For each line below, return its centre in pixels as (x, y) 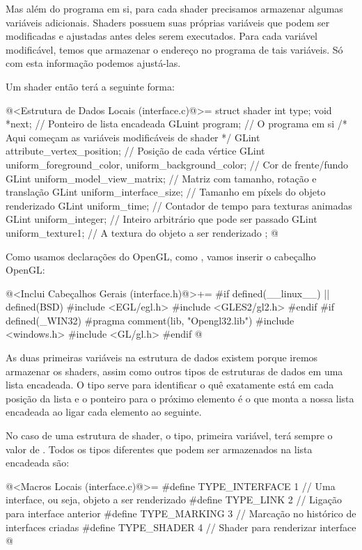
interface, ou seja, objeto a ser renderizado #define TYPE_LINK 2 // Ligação (174, 500)
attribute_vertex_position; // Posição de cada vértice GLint (135, 151)
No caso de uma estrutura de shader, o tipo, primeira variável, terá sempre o (169, 435)
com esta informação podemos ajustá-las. (93, 63)
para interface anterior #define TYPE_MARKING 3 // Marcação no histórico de (181, 513)
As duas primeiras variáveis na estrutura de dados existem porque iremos (162, 357)
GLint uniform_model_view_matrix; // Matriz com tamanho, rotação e (161, 178)
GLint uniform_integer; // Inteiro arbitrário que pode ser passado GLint (162, 219)
